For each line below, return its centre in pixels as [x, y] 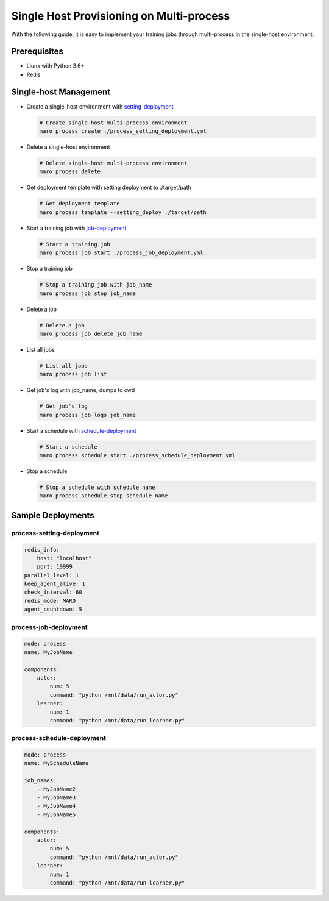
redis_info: [42, 550]
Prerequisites [37, 52]
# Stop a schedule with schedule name [97, 487]
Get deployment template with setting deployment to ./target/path [109, 187]
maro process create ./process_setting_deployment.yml [123, 131]
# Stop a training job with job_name [96, 285]
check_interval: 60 [53, 592]
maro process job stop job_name [88, 293]
